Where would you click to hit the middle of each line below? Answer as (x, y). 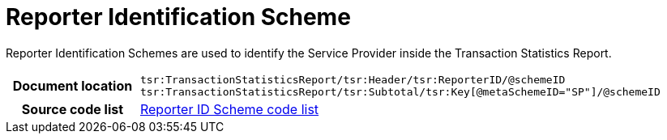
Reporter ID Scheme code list (229, 109)
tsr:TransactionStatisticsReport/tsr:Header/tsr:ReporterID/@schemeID (353, 79)
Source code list (73, 109)
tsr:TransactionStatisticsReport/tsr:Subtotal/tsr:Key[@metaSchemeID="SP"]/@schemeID (400, 91)
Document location (73, 85)
